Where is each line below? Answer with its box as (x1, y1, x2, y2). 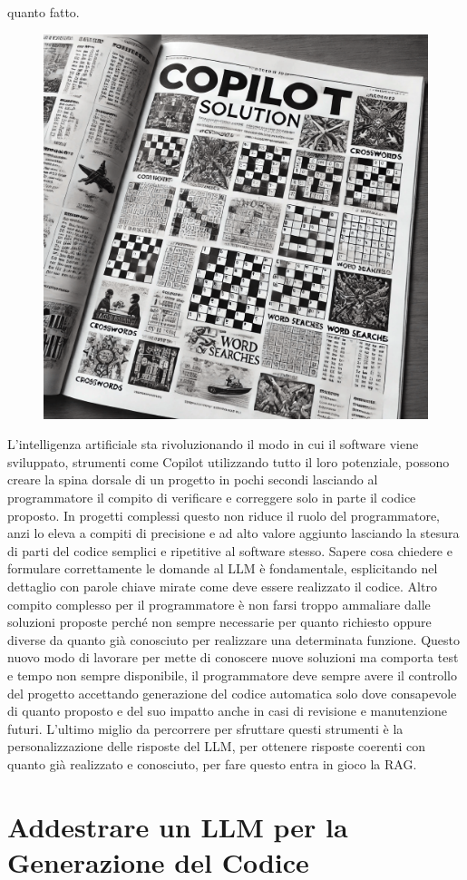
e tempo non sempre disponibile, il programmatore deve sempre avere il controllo (7, 665, 457, 684)
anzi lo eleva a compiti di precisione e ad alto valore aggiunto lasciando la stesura (7, 523, 460, 543)
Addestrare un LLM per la (7, 807, 348, 845)
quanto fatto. (7, 3, 80, 21)
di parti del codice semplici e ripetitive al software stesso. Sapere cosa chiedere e (7, 541, 452, 560)
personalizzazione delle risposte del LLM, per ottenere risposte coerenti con (7, 737, 426, 756)
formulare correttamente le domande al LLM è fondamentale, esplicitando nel (7, 559, 438, 578)
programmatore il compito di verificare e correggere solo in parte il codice (7, 487, 416, 506)
